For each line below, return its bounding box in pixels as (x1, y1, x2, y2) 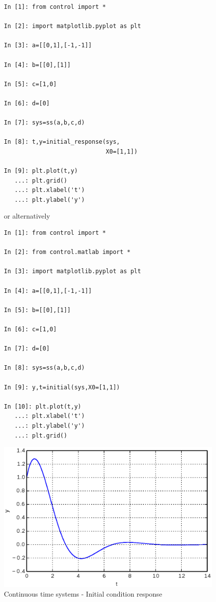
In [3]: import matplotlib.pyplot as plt (4, 268, 141, 275)
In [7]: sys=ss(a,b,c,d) (4, 119, 85, 127)
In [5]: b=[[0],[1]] (4, 306, 71, 314)
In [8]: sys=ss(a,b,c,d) (4, 364, 85, 372)
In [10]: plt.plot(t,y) (4, 403, 81, 410)
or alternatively (4, 211, 50, 221)
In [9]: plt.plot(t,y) (4, 167, 78, 175)
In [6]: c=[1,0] (4, 326, 57, 333)
